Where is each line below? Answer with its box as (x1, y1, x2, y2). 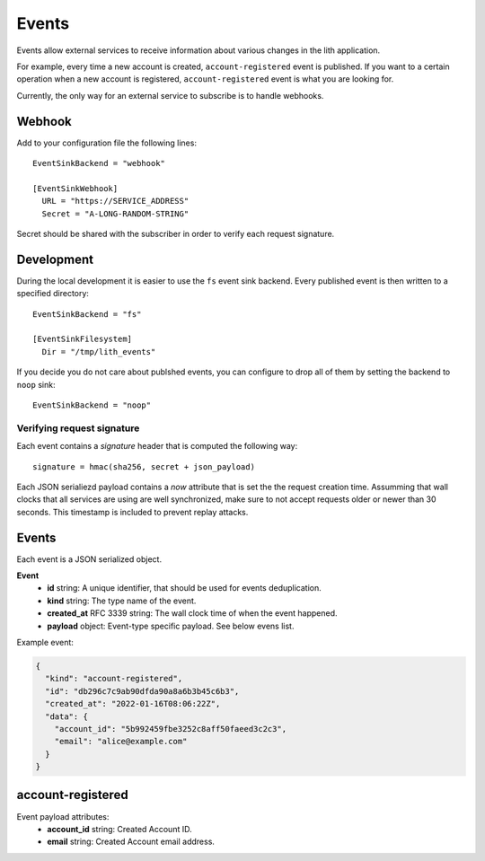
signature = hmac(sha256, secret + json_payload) (32, 461, 256, 471)
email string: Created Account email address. (47, 836, 216, 848)
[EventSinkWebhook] (32, 183, 119, 193)
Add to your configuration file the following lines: (16, 137, 198, 148)
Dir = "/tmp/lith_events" (41, 347, 156, 356)
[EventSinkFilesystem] (32, 334, 133, 345)
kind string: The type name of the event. (47, 595, 197, 606)
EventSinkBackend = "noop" (32, 400, 152, 410)
